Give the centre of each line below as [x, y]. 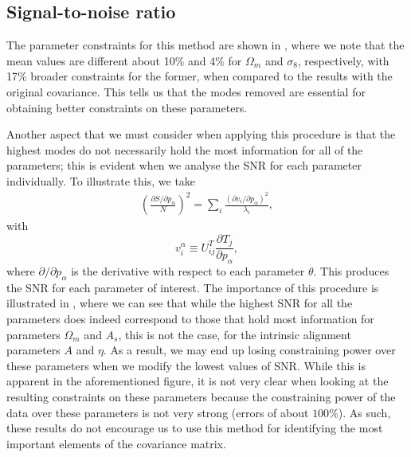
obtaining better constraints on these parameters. [127, 107]
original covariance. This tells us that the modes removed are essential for [186, 91]
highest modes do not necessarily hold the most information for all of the [185, 149]
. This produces [351, 270]
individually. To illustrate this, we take [101, 180]
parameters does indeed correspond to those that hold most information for [190, 318]
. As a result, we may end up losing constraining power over [249, 350]
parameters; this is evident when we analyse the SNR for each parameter [184, 165]
